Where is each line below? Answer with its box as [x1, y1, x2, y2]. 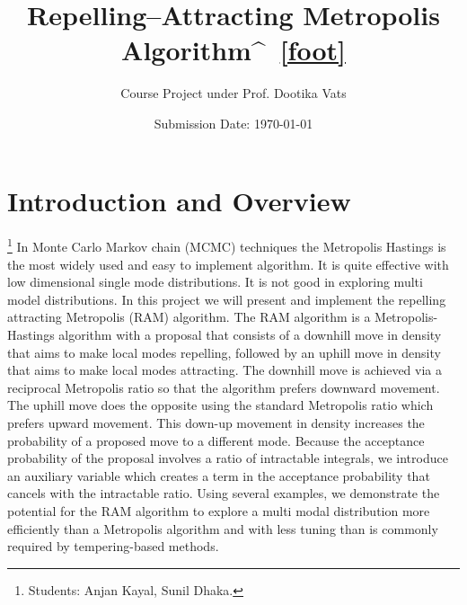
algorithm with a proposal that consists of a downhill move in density [58, 325, 442, 344]
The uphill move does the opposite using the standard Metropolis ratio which [7, 396, 434, 414]
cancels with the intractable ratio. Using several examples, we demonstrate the [7, 484, 440, 503]
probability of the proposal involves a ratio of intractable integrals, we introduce [7, 449, 448, 467]
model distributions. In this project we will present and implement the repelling [7, 289, 446, 308]
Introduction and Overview [7, 182, 351, 218]
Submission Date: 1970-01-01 [154, 113, 313, 132]
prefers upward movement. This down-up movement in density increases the [7, 414, 425, 432]
